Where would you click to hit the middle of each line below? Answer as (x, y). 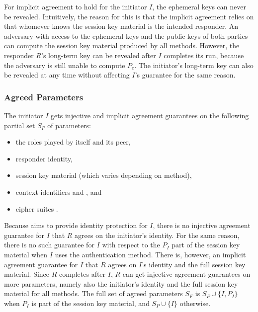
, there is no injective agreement (202, 225)
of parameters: (69, 125)
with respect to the (131, 245)
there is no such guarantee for (49, 245)
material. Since (27, 274)
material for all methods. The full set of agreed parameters (93, 293)
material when (26, 254)
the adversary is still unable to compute (65, 65)
